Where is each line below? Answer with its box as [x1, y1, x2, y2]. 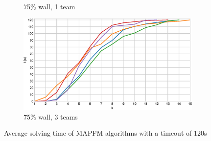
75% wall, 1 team [23, 1, 75, 11]
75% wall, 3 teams [23, 111, 78, 121]
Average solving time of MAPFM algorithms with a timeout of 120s [4, 128, 207, 138]
